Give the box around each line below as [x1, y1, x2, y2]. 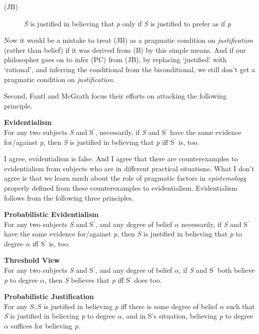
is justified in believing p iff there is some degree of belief [43, 301, 218, 311]
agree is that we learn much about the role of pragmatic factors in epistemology [4, 173, 247, 183]
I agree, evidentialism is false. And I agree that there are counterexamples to [4, 153, 238, 164]
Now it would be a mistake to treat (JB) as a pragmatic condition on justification [4, 35, 253, 45]
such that [226, 301, 255, 311]
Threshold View [4, 255, 60, 265]
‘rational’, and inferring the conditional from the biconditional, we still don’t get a [4, 64, 255, 74]
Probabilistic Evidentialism [4, 209, 99, 220]
